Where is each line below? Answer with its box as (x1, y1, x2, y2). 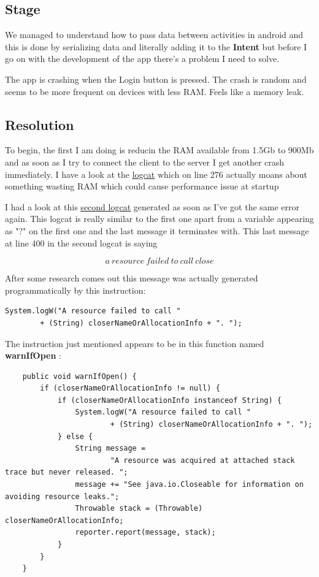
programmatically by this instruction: (5, 283, 146, 296)
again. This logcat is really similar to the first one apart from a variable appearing (5, 212, 314, 225)
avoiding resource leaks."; (5, 492, 120, 501)
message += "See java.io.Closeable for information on (75, 480, 304, 489)
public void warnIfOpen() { (22, 372, 137, 381)
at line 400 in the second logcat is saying (5, 236, 158, 249)
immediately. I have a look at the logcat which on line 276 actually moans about (5, 167, 307, 180)
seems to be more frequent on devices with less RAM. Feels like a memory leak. (5, 85, 304, 97)
